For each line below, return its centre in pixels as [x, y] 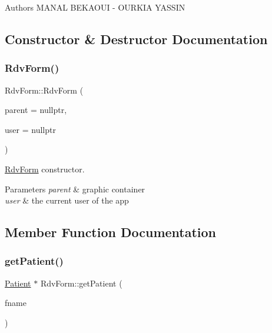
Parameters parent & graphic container [75, 189]
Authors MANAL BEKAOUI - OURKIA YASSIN [95, 7]
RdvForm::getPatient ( [81, 283]
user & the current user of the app [67, 200]
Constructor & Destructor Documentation [136, 39]
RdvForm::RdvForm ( [44, 90]
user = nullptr [30, 129]
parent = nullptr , [36, 110]
